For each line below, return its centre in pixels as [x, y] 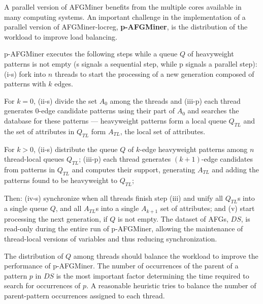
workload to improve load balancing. [61, 36]
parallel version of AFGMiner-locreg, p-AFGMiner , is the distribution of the [126, 27]
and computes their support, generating [134, 169]
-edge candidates [227, 159]
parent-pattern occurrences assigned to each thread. [85, 295]
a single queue [26, 208]
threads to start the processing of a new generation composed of [154, 73]
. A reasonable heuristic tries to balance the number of [171, 285]
